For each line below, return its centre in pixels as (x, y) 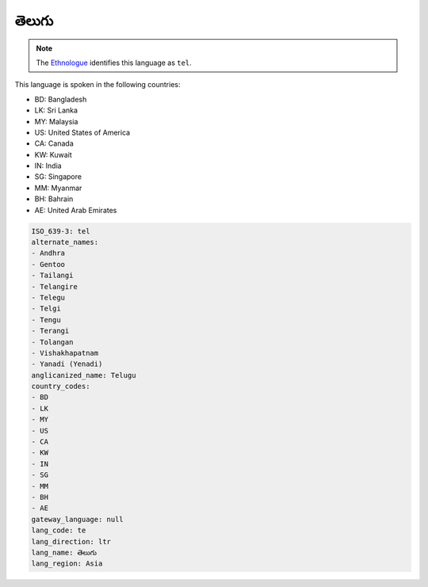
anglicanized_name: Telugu (84, 375)
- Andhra (48, 253)
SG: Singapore (58, 177)
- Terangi (50, 331)
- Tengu (46, 320)
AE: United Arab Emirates (76, 210)
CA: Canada (54, 143)
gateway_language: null (78, 519)
